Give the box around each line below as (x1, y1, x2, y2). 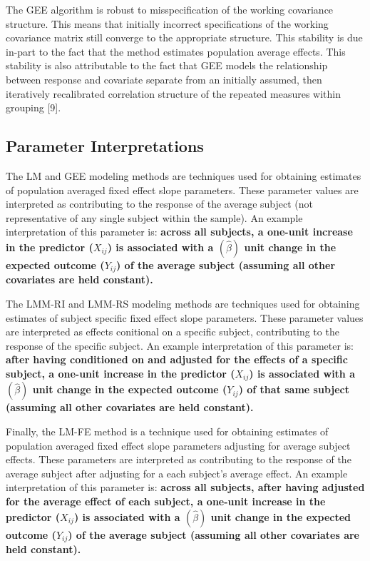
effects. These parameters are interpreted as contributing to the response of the (6, 452, 351, 467)
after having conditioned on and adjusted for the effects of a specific (6, 352, 348, 367)
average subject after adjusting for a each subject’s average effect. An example (6, 465, 348, 480)
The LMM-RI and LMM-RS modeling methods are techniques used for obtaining (6, 295, 360, 310)
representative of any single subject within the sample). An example (6, 210, 303, 225)
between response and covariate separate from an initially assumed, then (6, 71, 322, 86)
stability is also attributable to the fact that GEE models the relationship (6, 58, 328, 73)
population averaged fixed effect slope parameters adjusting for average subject (6, 438, 351, 453)
